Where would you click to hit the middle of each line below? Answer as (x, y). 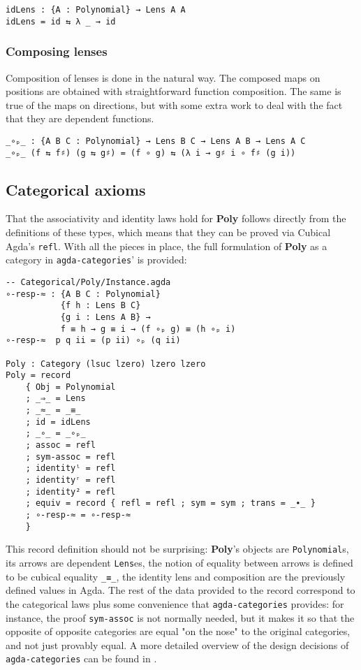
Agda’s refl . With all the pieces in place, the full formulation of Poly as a (167, 246)
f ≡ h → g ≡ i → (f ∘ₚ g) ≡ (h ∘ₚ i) (148, 329)
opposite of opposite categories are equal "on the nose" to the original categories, (178, 631)
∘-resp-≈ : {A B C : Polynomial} (83, 294)
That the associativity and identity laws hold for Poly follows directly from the (176, 218)
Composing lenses (57, 51)
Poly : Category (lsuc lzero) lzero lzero (106, 364)
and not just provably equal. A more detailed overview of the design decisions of (177, 644)
